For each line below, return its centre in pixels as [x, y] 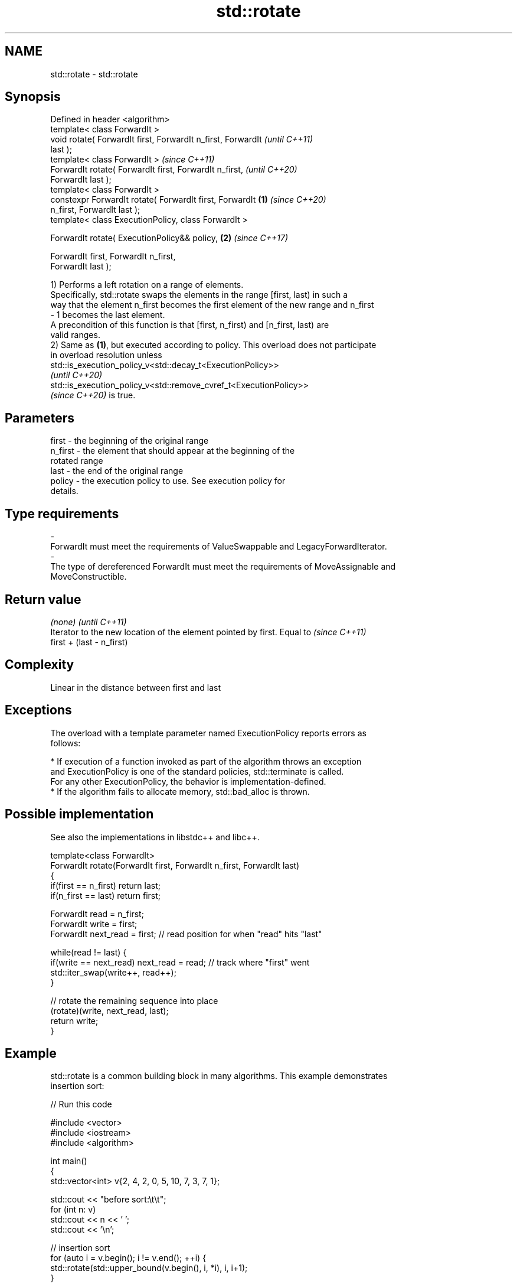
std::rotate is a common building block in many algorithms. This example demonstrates [219, 1076]
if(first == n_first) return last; [105, 885]
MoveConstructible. [89, 577]
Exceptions [38, 710]
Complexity [40, 665]
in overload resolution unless [106, 355]
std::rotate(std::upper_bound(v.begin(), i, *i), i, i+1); [149, 1268]
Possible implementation [79, 814]
